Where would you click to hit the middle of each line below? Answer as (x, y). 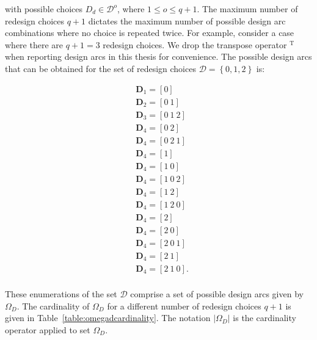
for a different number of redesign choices (184, 306)
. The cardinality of (53, 306)
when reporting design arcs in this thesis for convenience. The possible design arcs (158, 56)
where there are (34, 44)
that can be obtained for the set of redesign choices (100, 68)
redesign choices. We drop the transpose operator (195, 44)
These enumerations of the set (61, 294)
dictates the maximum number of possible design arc (187, 20)
